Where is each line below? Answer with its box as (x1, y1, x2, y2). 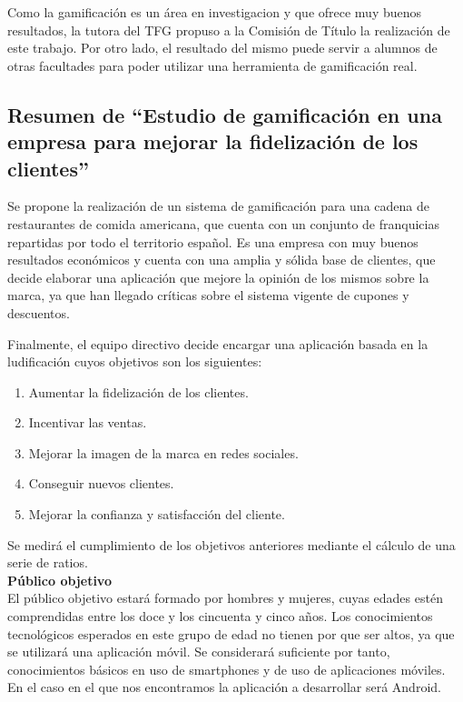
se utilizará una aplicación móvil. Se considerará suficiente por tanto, (7, 642, 390, 661)
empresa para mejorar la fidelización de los (7, 127, 419, 155)
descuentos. (7, 303, 70, 322)
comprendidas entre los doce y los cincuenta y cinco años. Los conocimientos (7, 607, 433, 626)
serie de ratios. (7, 553, 88, 572)
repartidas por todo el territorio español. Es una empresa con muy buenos (7, 232, 419, 251)
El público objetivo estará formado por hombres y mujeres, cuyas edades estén (7, 588, 443, 607)
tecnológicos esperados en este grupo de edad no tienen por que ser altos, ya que (7, 624, 455, 643)
